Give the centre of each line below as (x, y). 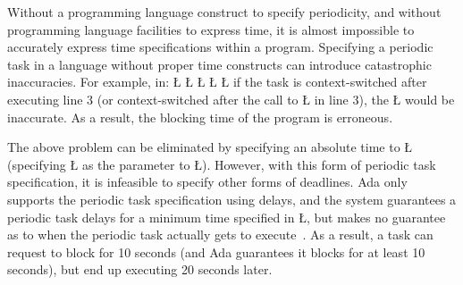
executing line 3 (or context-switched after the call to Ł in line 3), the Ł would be (231, 99)
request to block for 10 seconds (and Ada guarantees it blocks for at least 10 (216, 251)
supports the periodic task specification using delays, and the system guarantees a (232, 199)
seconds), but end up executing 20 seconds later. (140, 269)
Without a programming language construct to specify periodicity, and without (224, 12)
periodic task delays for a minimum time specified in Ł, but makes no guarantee (227, 217)
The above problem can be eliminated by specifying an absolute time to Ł (210, 147)
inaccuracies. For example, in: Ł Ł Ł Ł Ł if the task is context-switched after (217, 82)
